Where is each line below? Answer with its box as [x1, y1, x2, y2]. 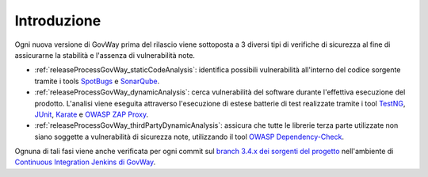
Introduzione [14, 12, 101, 29]
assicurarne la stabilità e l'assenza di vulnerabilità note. [14, 50, 196, 60]
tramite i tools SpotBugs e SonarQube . [34, 76, 160, 86]
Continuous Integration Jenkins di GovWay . [14, 157, 156, 167]
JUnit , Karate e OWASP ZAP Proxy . [34, 110, 149, 119]
